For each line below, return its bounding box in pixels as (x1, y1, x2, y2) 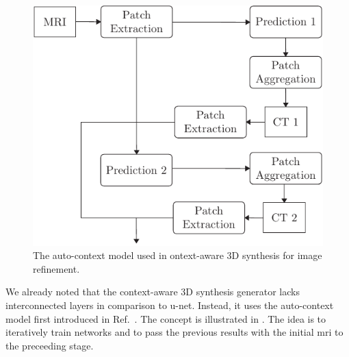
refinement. (33, 261, 80, 275)
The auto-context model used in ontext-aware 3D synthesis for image (33, 248, 322, 262)
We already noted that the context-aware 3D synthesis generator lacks (5, 284, 300, 299)
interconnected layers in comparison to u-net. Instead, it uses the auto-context (5, 298, 334, 312)
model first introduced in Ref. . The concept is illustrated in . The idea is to (5, 311, 326, 325)
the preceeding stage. (5, 338, 94, 352)
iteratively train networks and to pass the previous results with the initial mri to (5, 325, 344, 339)
